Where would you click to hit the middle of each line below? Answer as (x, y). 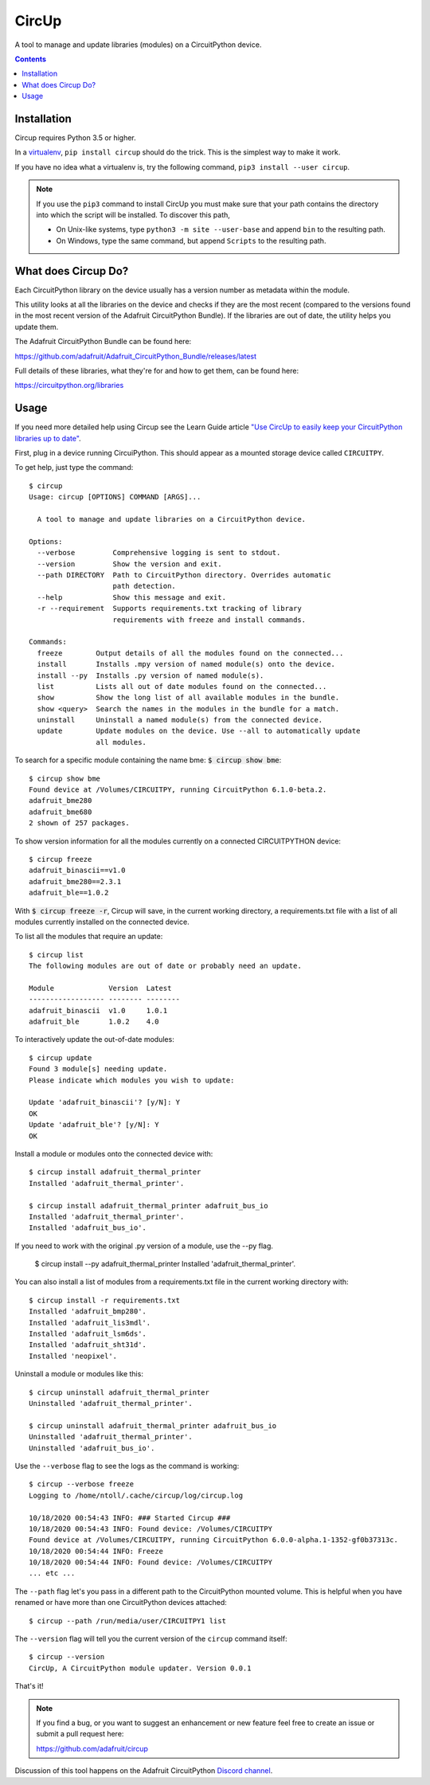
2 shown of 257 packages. (80, 823)
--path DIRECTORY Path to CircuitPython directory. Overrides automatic (184, 575)
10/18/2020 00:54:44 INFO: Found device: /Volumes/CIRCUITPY (150, 1562)
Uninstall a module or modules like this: (79, 1374)
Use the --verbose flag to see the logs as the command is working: (127, 1466)
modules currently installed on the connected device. (102, 922)
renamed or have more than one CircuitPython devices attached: (121, 1603)
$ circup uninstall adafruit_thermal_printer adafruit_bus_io (153, 1425)
